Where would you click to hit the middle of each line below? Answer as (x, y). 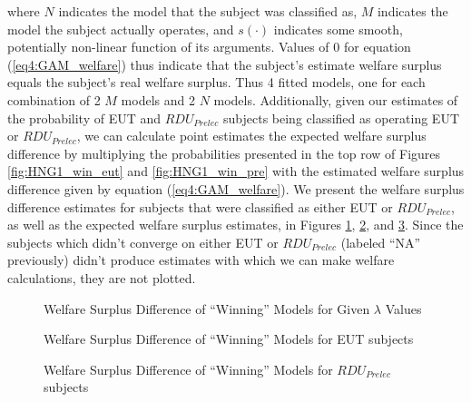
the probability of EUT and (84, 118)
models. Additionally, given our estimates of (336, 99)
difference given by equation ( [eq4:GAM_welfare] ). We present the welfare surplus (236, 188)
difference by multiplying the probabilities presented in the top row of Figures (224, 153)
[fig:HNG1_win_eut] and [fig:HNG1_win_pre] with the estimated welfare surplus (236, 171)
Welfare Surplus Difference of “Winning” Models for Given (207, 308)
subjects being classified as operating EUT (342, 118)
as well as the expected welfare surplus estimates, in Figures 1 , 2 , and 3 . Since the (235, 225)
